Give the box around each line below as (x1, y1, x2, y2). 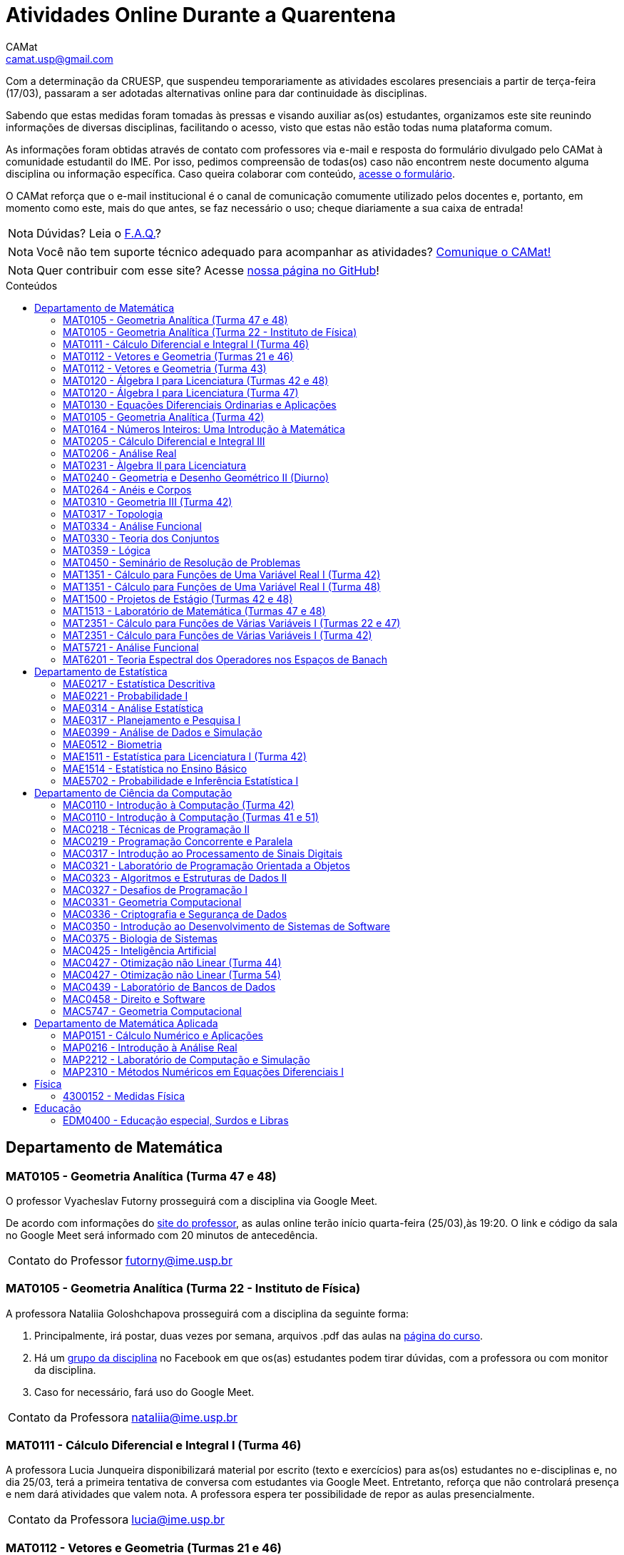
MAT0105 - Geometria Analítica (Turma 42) (63, 410, 265, 423)
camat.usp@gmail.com (6, 52, 113, 65)
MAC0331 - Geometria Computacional (63, 895, 242, 908)
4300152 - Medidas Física (63, 1089, 185, 1102)
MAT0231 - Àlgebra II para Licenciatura (63, 459, 247, 471)
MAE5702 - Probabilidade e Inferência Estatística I (63, 774, 299, 787)
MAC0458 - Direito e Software (63, 992, 205, 1005)
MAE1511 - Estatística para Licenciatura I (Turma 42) (63, 750, 307, 763)
